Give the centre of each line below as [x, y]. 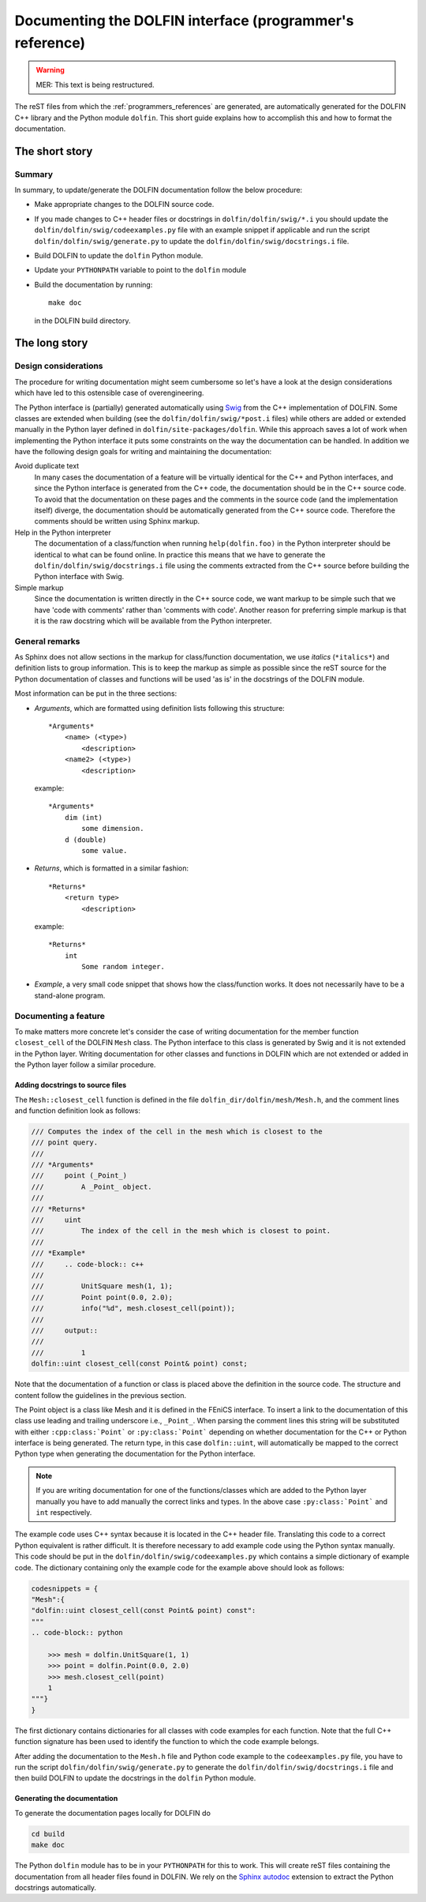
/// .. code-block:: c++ [88, 1264]
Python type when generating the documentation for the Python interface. [135, 1454]
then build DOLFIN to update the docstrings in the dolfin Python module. [135, 1778]
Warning [50, 70]
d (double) [86, 840]
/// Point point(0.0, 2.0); [102, 1297]
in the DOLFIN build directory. [82, 321]
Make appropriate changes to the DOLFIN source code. [124, 205]
